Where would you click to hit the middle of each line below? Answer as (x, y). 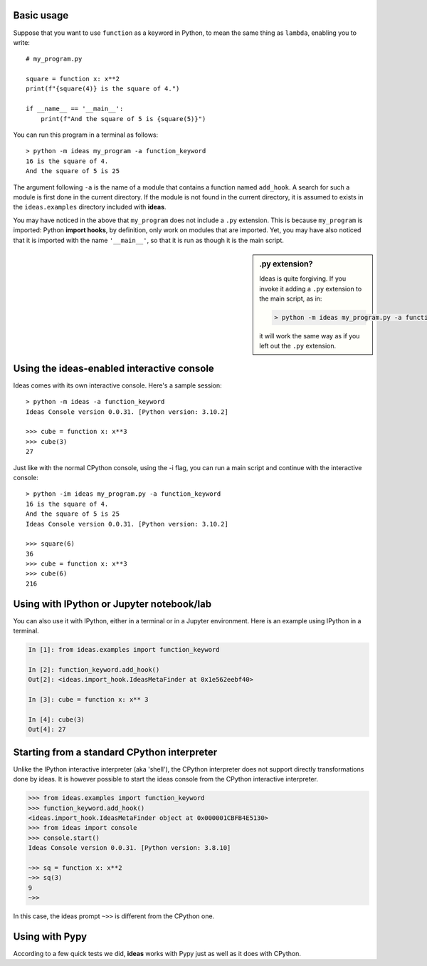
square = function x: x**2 (73, 79)
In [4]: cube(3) (57, 719)
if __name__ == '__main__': (75, 109)
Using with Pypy (50, 936)
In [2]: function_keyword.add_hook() (94, 669)
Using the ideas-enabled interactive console (114, 368)
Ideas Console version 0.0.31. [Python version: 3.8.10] (130, 848)
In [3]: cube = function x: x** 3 (88, 700)
